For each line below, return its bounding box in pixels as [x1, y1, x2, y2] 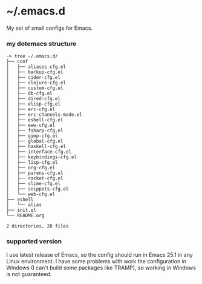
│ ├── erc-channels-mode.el [6, 112, 83, 118]
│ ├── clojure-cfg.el [6, 80, 67, 86]
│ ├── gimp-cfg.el [6, 133, 59, 139]
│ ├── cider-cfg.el [6, 75, 61, 81]
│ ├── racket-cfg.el [6, 175, 64, 181]
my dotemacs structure [6, 39, 77, 48]
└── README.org [6, 212, 45, 219]
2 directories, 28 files [6, 223, 69, 229]
